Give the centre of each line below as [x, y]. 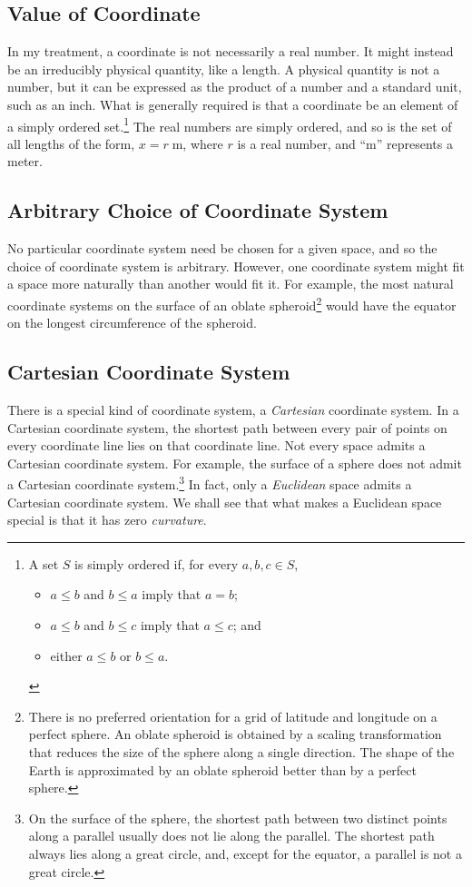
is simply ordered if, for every [157, 563]
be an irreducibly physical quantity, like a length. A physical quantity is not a [224, 69]
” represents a [414, 143]
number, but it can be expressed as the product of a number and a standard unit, [235, 87]
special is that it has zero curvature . [107, 520]
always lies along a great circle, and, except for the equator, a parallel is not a [245, 853]
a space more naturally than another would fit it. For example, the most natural [231, 284]
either [66, 655]
